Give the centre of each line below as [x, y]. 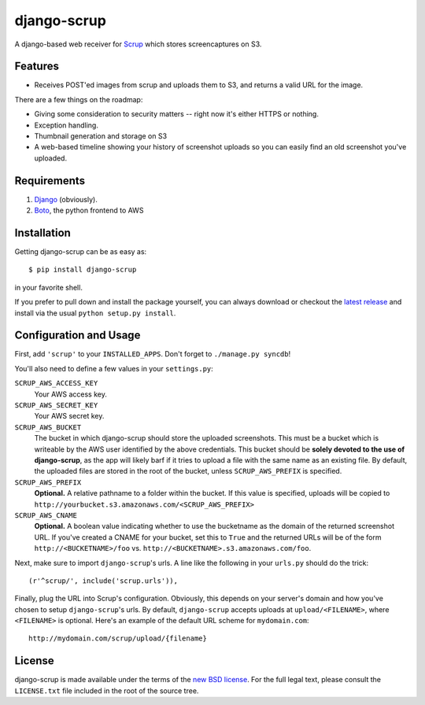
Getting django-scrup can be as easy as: [81, 251]
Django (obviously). [66, 199]
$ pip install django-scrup [83, 270]
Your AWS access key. [71, 394]
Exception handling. [66, 125]
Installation [42, 233]
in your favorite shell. [48, 287]
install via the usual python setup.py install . [95, 313]
